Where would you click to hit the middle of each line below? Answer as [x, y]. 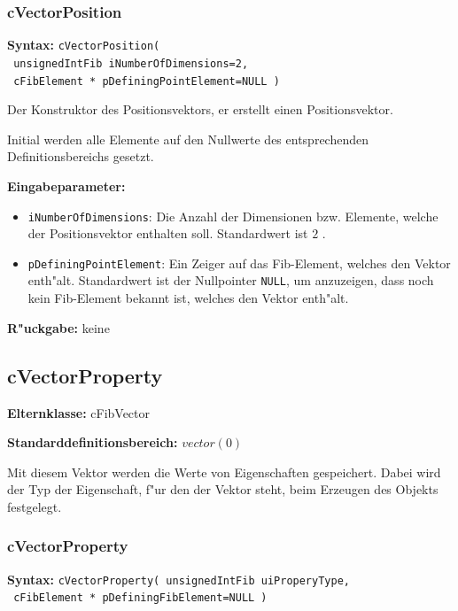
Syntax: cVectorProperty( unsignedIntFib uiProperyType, [179, 579]
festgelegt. [35, 506]
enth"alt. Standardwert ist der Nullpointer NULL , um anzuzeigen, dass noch [231, 280]
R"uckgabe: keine [58, 327]
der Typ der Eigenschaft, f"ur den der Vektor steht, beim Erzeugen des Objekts [223, 489]
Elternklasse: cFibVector [79, 412]
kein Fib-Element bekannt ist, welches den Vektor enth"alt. [188, 298]
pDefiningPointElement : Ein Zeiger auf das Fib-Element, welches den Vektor [239, 263]
